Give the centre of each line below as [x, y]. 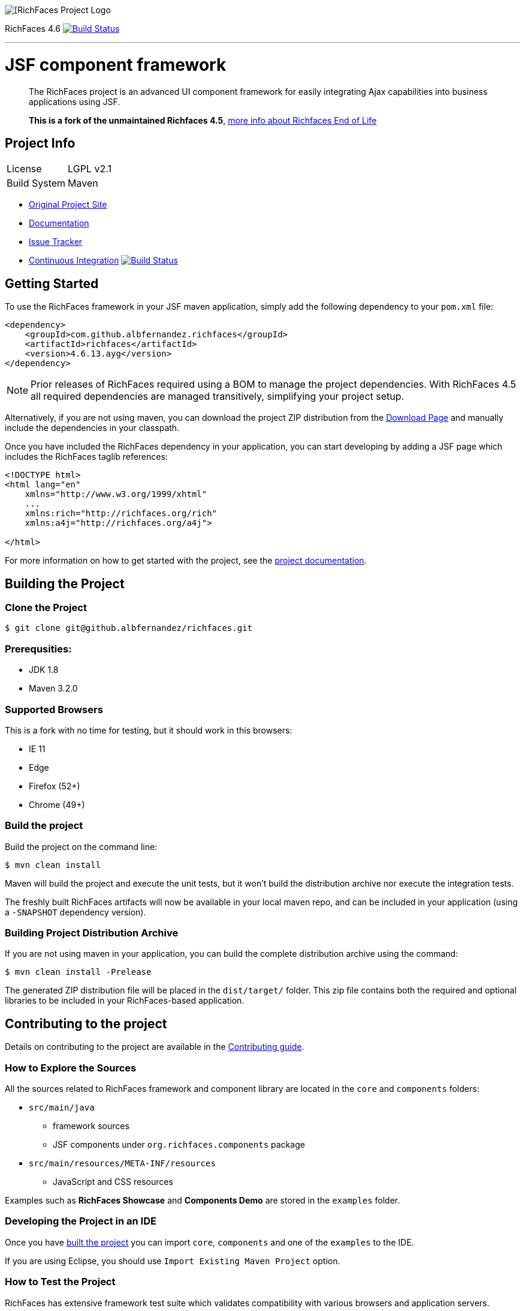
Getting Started [52, 283]
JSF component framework [116, 65]
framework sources [91, 1126]
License [24, 169]
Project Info [40, 143]
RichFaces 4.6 [33, 29]
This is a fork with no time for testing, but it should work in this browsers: [149, 730]
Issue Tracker [56, 242]
